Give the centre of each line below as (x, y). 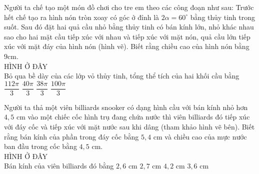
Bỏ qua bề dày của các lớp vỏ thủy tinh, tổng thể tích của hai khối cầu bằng (122, 76)
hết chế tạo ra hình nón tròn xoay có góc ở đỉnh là (82, 17)
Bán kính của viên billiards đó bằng (59, 166)
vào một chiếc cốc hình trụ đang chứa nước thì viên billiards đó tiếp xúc (139, 117)
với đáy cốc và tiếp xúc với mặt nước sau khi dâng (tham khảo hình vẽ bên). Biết (129, 126)
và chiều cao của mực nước (206, 136)
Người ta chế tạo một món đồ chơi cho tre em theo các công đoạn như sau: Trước (129, 7)
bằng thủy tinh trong (223, 17)
